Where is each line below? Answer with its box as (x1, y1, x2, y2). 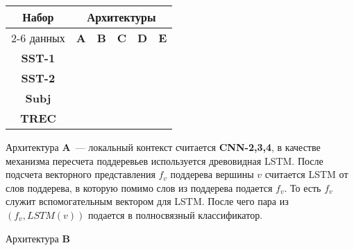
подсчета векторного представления (6, 167, 155, 181)
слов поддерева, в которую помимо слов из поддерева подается (6, 180, 273, 195)
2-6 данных (11, 30, 65, 46)
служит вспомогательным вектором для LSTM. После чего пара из (6, 194, 289, 208)
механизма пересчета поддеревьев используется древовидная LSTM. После (6, 153, 323, 168)
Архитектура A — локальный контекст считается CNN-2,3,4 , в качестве (6, 140, 321, 154)
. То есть (284, 180, 321, 195)
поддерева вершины (170, 167, 254, 181)
